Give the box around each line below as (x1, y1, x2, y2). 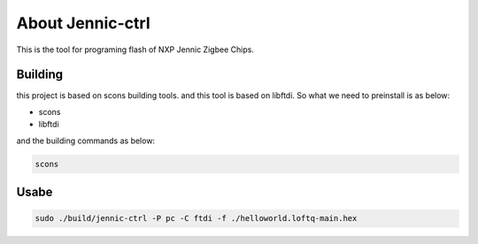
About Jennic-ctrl (16, 13, 150, 33)
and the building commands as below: (16, 135, 155, 146)
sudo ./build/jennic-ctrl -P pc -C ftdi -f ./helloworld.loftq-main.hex (35, 213, 358, 224)
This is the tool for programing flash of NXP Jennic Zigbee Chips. (16, 44, 254, 55)
